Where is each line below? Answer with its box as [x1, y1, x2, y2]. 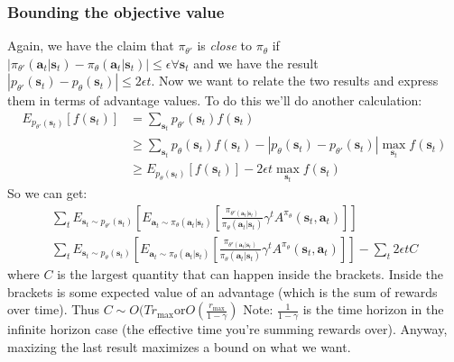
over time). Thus [7, 300, 99, 319]
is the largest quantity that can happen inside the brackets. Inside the [57, 264, 444, 283]
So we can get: [7, 184, 88, 203]
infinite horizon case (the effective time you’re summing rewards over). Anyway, [7, 320, 448, 339]
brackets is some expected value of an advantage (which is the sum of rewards [7, 282, 438, 301]
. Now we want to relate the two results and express [151, 71, 439, 90]
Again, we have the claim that [7, 36, 174, 55]
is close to [197, 36, 252, 55]
